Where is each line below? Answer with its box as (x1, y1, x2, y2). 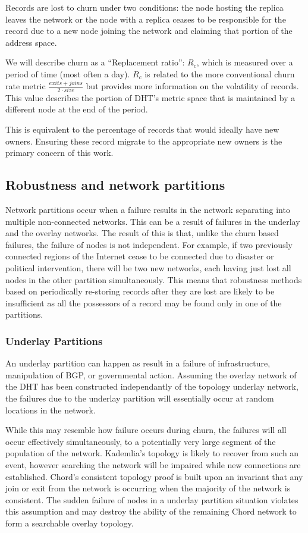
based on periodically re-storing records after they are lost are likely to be (5, 285, 275, 297)
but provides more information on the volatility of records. (86, 79, 299, 92)
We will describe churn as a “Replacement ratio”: (5, 56, 185, 68)
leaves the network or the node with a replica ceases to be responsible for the (5, 12, 286, 25)
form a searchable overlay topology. (5, 516, 134, 529)
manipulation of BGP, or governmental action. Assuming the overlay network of (5, 368, 297, 381)
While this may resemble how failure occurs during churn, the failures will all (5, 424, 287, 436)
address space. (5, 36, 57, 48)
